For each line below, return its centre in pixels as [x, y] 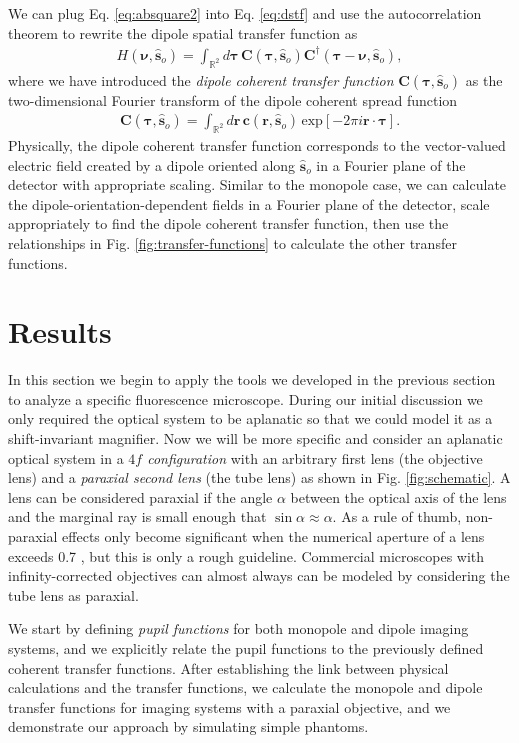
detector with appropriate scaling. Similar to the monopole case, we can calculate [257, 184]
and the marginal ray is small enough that [137, 516]
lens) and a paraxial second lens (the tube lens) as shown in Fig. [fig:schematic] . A [259, 477]
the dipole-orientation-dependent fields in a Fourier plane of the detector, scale [249, 203]
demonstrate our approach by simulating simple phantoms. [188, 726]
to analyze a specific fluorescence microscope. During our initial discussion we [245, 398]
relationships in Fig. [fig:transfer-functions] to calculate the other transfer [232, 242]
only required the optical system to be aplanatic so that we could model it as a [250, 418]
